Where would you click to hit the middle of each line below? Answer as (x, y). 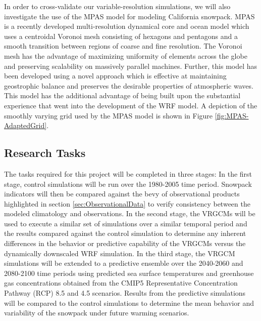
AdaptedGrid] (25, 125)
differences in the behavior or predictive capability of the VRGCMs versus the (125, 243)
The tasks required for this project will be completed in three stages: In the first (128, 173)
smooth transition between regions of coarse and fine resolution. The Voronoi (123, 46)
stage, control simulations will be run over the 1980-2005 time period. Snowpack (128, 184)
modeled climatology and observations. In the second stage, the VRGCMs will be (130, 213)
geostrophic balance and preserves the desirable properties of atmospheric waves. (129, 85)
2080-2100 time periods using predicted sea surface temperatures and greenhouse (129, 273)
